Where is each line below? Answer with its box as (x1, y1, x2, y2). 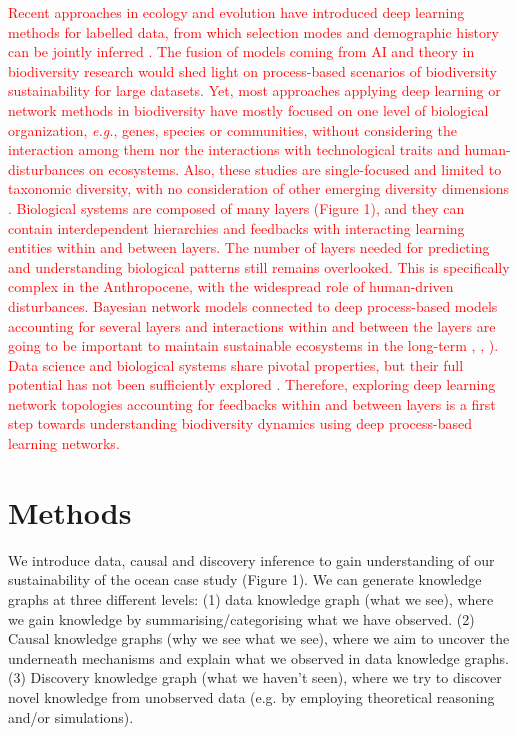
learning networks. (8, 433, 120, 454)
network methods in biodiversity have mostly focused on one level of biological (8, 99, 489, 120)
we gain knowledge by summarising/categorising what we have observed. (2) (8, 608, 475, 629)
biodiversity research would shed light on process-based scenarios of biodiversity (8, 60, 497, 81)
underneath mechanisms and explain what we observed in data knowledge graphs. (8, 647, 509, 668)
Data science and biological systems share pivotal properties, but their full (8, 354, 464, 375)
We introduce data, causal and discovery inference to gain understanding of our (8, 549, 495, 570)
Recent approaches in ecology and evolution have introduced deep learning (8, 2, 465, 22)
